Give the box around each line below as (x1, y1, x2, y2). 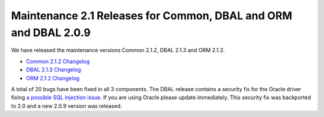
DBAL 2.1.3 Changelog (26, 66, 81, 73)
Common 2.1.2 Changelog (26, 58, 90, 65)
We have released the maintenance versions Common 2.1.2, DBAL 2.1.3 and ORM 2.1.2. (11, 47, 225, 54)
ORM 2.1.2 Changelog (26, 74, 80, 82)
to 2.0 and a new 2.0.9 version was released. (11, 102, 122, 109)
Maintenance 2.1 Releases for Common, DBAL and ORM (11, 9, 292, 22)
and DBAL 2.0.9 (11, 26, 91, 39)
